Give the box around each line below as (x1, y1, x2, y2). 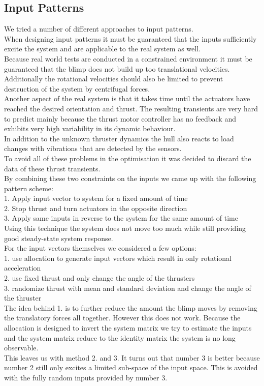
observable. (4, 342, 39, 353)
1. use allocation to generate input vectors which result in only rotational (4, 252, 232, 263)
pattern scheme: (4, 183, 53, 193)
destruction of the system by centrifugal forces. (4, 83, 150, 94)
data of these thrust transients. (4, 163, 101, 173)
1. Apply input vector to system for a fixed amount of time (4, 193, 188, 203)
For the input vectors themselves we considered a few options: (4, 243, 196, 253)
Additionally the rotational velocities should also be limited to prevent (4, 73, 223, 84)
